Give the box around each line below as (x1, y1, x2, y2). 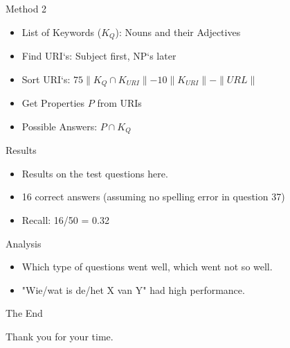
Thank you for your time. (6, 329, 114, 343)
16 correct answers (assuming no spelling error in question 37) (21, 189, 285, 204)
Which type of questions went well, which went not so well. (21, 259, 273, 274)
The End (6, 306, 43, 320)
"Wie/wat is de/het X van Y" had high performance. (21, 282, 245, 297)
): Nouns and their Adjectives (115, 24, 241, 39)
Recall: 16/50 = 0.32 (21, 212, 109, 227)
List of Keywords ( (21, 24, 102, 39)
